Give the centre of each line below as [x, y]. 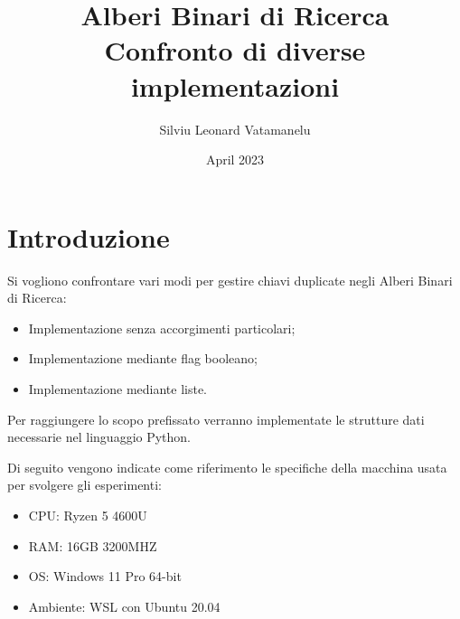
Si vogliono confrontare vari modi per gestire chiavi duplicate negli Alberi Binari [230, 280]
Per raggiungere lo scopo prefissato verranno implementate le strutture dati [216, 419]
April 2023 [235, 159]
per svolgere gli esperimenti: [84, 485]
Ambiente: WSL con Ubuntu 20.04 [124, 606]
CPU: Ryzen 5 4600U [88, 515]
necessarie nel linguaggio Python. [99, 437]
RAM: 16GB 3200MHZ [93, 545]
